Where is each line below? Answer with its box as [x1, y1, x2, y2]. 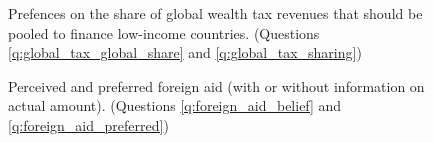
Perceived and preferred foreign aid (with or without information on [8, 75, 425, 96]
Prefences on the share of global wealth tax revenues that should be [8, 3, 423, 23]
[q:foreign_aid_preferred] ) [8, 114, 169, 135]
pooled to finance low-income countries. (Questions [8, 22, 320, 43]
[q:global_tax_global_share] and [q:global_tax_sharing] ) [8, 42, 362, 63]
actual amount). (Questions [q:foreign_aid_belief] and [8, 95, 342, 116]
